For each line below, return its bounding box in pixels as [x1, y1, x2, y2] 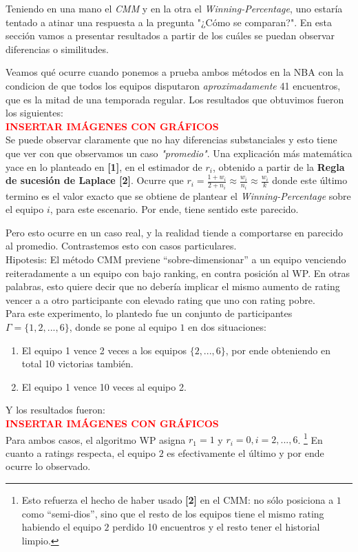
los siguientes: [6, 105, 63, 120]
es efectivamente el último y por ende [167, 445, 324, 460]
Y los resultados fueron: [6, 402, 105, 417]
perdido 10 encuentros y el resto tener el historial [112, 520, 320, 534]
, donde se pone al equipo [69, 319, 177, 334]
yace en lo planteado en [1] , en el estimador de [6, 159, 202, 174]
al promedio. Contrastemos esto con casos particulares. [6, 238, 237, 253]
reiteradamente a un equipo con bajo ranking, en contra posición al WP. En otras [6, 265, 350, 280]
